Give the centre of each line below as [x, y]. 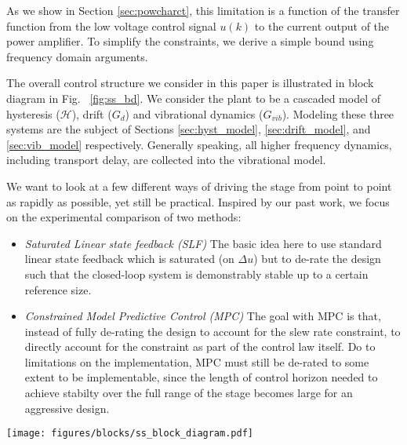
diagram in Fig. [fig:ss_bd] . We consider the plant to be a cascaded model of [193, 98]
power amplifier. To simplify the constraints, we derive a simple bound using [190, 41]
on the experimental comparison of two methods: [124, 217]
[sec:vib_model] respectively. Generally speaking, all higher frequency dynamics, [199, 144]
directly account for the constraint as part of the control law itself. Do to [200, 347]
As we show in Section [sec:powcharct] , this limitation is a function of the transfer [203, 10]
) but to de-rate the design [317, 259]
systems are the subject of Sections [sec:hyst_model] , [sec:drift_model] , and [189, 129]
